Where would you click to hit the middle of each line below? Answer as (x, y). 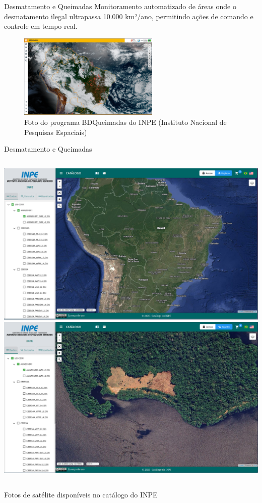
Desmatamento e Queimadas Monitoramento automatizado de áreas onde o (120, 6)
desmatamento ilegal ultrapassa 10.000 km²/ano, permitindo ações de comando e (129, 16)
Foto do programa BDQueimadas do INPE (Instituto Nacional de (125, 122)
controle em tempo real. (41, 26)
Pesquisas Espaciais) (56, 132)
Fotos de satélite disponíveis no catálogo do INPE (81, 494)
